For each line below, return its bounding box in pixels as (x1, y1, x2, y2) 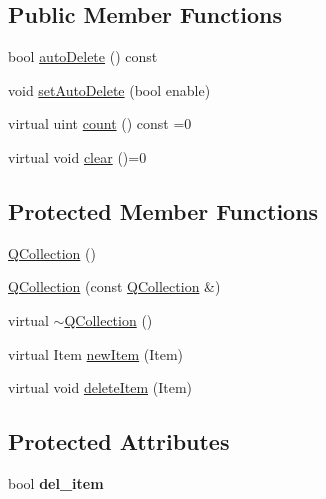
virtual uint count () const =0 (8, 113, 192, 134)
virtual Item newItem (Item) (8, 343, 184, 364)
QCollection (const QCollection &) (8, 276, 221, 297)
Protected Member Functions (8, 195, 319, 226)
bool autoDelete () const (8, 46, 158, 67)
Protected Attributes (8, 426, 230, 457)
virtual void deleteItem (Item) (8, 377, 192, 398)
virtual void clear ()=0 (8, 146, 147, 167)
